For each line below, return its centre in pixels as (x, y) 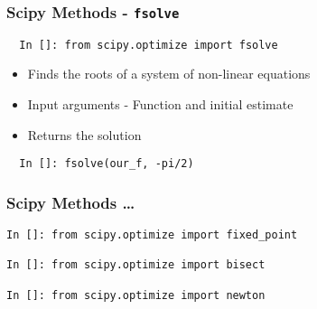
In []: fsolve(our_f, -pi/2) (107, 164)
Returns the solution (84, 134)
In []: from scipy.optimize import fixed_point (152, 235)
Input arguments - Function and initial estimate (160, 104)
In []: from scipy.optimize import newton (136, 295)
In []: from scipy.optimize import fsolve (149, 45)
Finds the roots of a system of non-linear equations (169, 74)
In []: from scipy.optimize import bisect (136, 265)
